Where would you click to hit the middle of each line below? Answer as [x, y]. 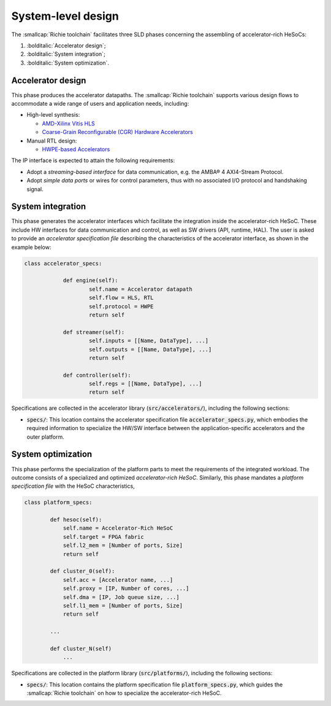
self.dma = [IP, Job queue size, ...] [121, 597]
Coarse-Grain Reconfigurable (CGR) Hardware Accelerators [117, 132]
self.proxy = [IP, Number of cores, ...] [126, 589]
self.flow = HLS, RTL [121, 298]
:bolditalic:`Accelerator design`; [66, 45]
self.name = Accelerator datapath [141, 289]
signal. [35, 189]
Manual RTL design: [52, 141]
